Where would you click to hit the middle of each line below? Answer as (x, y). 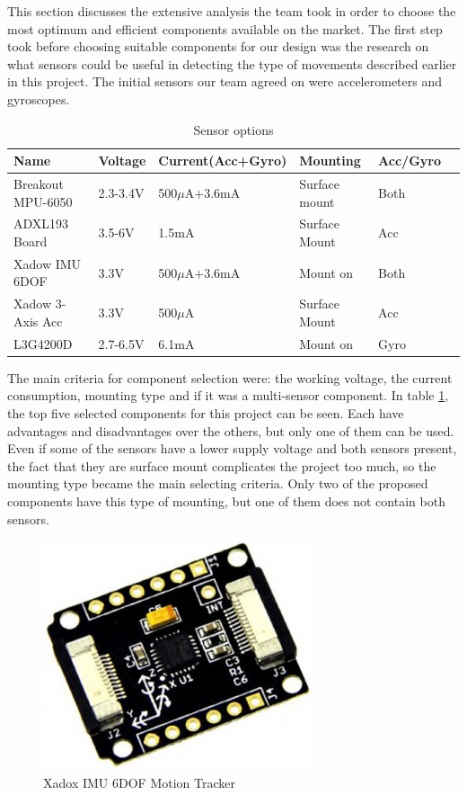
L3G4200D (43, 343)
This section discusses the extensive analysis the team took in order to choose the (232, 11)
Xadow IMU (48, 263)
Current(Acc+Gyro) (223, 161)
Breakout (39, 183)
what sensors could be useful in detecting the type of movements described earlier (232, 63)
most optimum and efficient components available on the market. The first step (225, 28)
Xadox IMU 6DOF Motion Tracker (139, 782)
